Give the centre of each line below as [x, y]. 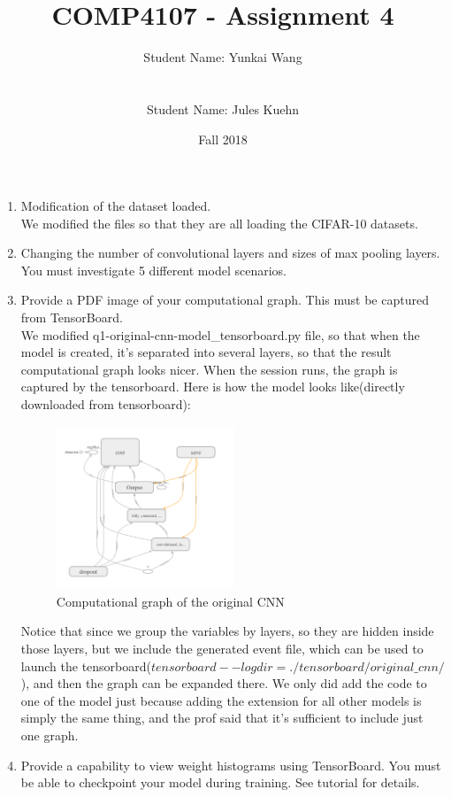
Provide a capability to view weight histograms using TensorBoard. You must [231, 765]
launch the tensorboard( [86, 665]
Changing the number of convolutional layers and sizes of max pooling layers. [230, 253]
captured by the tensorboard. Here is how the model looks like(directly [213, 387]
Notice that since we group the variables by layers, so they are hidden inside [227, 631]
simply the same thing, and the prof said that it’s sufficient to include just [222, 718]
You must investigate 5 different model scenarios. [153, 270]
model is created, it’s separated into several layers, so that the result [206, 352]
